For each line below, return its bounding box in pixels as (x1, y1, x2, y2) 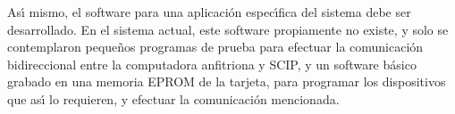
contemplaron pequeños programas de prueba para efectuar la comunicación (7, 37, 424, 56)
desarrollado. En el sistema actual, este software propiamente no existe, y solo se (7, 20, 449, 38)
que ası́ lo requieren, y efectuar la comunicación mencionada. (7, 89, 340, 108)
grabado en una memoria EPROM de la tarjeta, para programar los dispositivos (7, 72, 446, 91)
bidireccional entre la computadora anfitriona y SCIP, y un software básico (7, 54, 417, 73)
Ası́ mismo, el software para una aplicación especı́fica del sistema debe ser (7, 3, 411, 20)
